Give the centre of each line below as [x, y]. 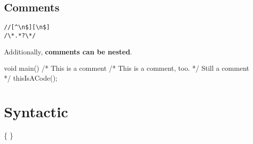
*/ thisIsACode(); [31, 77]
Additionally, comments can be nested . [68, 51]
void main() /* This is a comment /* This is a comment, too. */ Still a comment [127, 68]
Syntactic [36, 112]
